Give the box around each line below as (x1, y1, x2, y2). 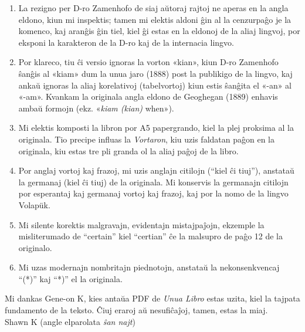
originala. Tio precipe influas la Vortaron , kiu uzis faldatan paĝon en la (18, 133, 274, 145)
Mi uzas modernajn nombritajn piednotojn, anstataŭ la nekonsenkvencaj (18, 261, 280, 273)
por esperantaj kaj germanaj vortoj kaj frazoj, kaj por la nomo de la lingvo (18, 187, 289, 199)
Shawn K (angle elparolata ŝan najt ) (5, 315, 135, 327)
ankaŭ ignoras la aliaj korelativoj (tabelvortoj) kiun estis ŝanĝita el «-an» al (18, 79, 292, 91)
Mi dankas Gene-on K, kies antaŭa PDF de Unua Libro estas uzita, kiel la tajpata (5, 292, 300, 304)
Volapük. (18, 198, 50, 211)
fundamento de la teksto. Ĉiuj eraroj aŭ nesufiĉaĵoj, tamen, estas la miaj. (5, 304, 268, 316)
